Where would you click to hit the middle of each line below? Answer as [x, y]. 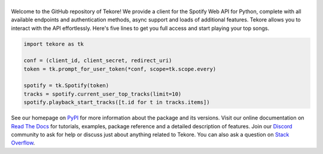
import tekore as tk [54, 44]
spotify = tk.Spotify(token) [66, 86]
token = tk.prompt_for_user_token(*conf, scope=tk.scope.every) [120, 69]
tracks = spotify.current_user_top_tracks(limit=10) [103, 94]
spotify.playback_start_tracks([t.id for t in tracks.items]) [117, 102]
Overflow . [23, 143]
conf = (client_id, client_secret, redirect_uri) [98, 61]
